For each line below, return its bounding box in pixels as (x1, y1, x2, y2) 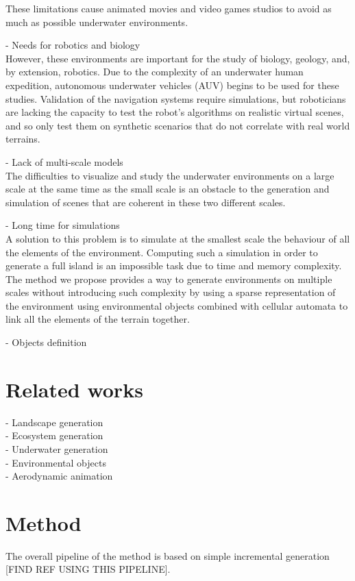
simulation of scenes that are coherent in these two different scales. (5, 195, 286, 209)
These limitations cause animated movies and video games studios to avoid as (5, 1, 332, 15)
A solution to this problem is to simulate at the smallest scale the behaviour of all (5, 231, 350, 245)
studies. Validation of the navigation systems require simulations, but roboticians (5, 91, 346, 106)
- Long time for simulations (5, 218, 120, 232)
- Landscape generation (5, 415, 103, 429)
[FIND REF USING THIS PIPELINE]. (5, 562, 171, 576)
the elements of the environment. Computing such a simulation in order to (5, 245, 318, 259)
